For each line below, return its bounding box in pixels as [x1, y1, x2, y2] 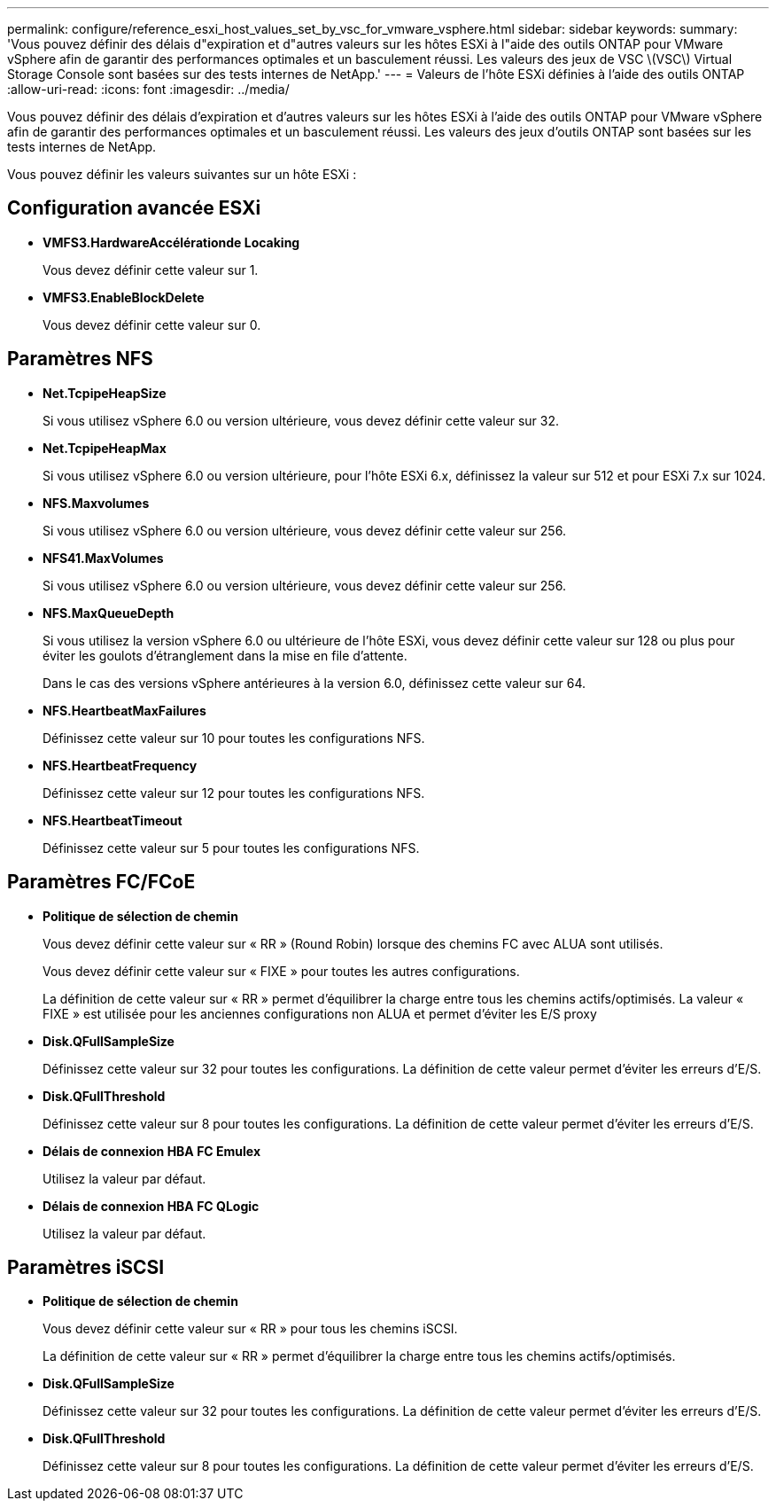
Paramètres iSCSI [7, 1255, 165, 1278]
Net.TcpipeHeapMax [43, 440, 167, 456]
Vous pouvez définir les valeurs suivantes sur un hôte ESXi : [7, 167, 357, 182]
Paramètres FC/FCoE [7, 871, 196, 894]
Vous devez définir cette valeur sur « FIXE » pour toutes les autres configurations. [43, 963, 520, 979]
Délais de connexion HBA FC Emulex [43, 1143, 260, 1159]
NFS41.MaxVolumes [43, 550, 164, 566]
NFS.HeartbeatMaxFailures [43, 702, 206, 718]
